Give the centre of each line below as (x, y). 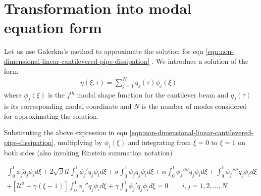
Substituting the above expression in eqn (66, 132)
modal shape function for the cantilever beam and (153, 95)
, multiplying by (78, 142)
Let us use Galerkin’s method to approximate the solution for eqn (104, 51)
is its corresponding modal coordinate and (68, 106)
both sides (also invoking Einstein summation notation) (88, 152)
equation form (53, 27)
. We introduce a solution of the (200, 61)
